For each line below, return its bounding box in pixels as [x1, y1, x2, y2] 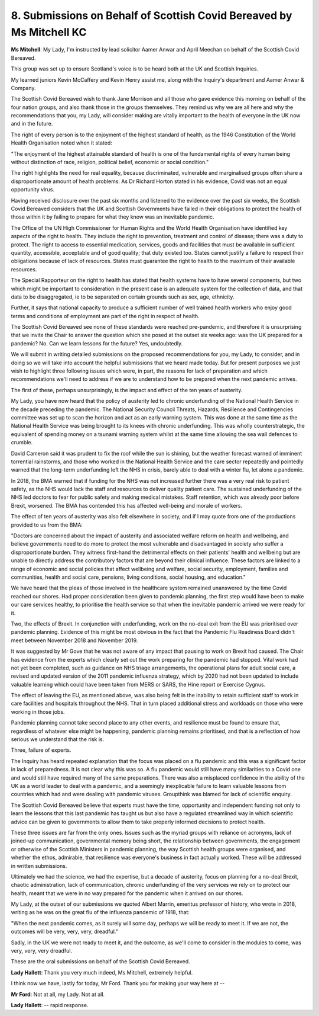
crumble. [11, 439, 32, 446]
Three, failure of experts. [11, 746, 71, 754]
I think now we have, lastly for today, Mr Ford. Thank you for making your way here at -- [11, 980, 225, 987]
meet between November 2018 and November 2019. [11, 637, 138, 644]
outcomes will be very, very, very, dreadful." [11, 928, 118, 935]
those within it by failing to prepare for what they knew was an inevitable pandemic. [11, 213, 214, 220]
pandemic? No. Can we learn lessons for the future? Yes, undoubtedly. [11, 339, 183, 347]
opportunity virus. [11, 186, 54, 193]
